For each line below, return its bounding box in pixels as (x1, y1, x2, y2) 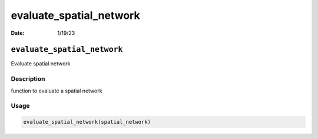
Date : (11, 29, 25, 37)
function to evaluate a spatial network (11, 87, 102, 94)
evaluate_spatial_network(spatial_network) (23, 118, 151, 125)
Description (11, 75, 45, 83)
